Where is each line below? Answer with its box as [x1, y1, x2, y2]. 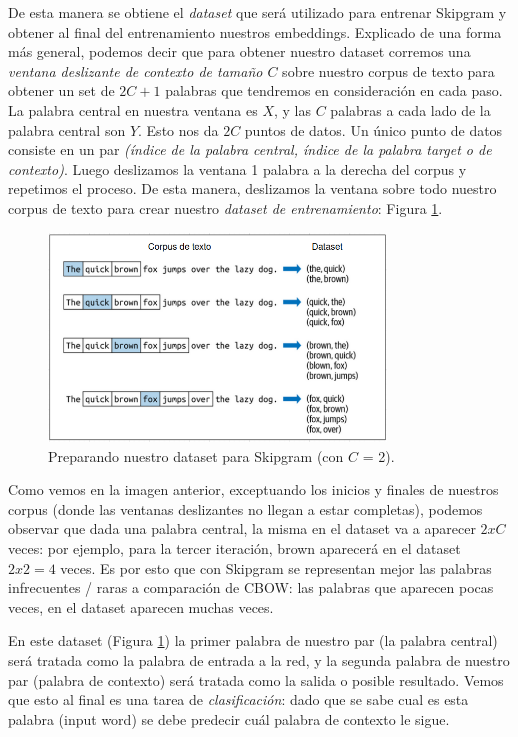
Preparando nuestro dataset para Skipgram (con [48, 445, 344, 466]
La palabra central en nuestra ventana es [8, 99, 258, 120]
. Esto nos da [138, 119, 219, 140]
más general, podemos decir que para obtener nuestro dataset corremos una [8, 41, 471, 62]
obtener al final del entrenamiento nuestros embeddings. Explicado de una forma [8, 21, 502, 42]
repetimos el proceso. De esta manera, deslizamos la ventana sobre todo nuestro [8, 178, 497, 199]
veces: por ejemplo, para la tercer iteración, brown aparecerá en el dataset [8, 538, 461, 558]
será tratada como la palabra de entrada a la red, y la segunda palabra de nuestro [8, 649, 510, 670]
